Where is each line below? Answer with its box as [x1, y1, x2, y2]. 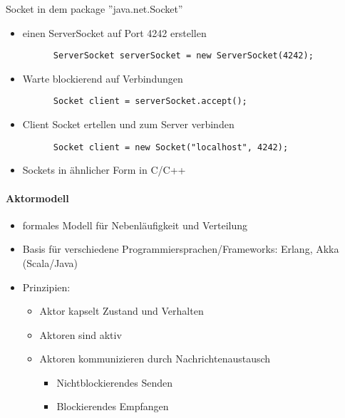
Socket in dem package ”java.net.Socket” [6, 1, 183, 16]
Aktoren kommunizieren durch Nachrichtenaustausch [39, 351, 271, 366]
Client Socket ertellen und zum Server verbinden [22, 117, 235, 132]
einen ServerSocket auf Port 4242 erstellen [22, 25, 207, 40]
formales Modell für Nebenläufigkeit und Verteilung [22, 217, 248, 232]
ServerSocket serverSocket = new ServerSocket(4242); [53, 51, 314, 61]
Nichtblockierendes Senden [56, 375, 173, 390]
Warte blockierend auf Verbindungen [22, 70, 183, 85]
